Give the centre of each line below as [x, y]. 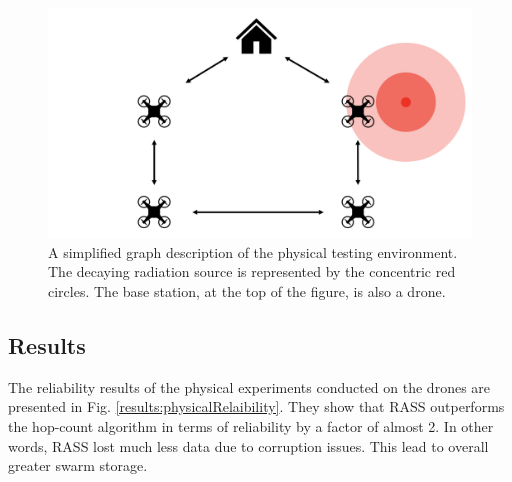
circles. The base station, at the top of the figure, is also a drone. [247, 291]
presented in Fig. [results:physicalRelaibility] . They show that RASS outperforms [256, 406]
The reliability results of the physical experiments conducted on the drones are [249, 386]
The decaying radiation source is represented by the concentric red [252, 271]
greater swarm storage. [78, 465]
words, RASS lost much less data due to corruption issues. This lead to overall [248, 445]
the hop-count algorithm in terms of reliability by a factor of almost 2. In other [251, 425]
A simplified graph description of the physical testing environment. [253, 251]
